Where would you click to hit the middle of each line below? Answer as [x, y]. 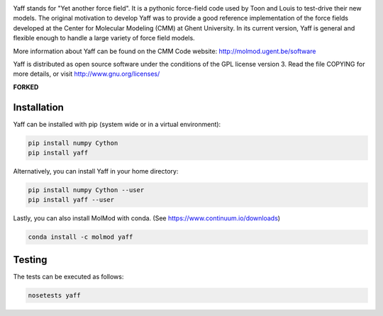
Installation [38, 107]
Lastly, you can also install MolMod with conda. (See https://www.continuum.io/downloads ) [146, 218]
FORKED [26, 87]
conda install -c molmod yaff [81, 237]
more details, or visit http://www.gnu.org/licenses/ [87, 74]
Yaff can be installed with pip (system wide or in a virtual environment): [117, 124]
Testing [30, 260]
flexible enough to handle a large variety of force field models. [104, 38]
